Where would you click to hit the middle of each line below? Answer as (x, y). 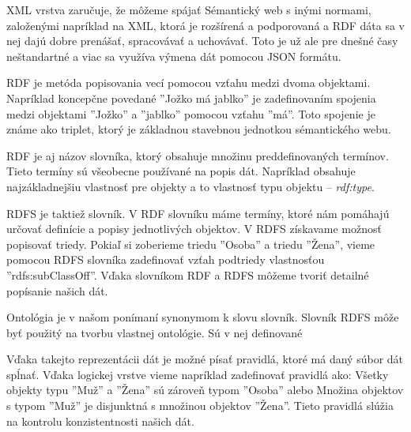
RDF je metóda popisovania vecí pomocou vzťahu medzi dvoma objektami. (189, 83)
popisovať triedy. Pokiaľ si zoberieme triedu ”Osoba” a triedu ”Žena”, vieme (191, 244)
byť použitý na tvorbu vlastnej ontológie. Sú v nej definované (155, 332)
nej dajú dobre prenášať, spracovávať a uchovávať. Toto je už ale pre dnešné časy (202, 41)
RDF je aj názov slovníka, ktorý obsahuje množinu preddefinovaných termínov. (198, 155)
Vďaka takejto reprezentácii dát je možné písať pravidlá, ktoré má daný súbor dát (205, 359)
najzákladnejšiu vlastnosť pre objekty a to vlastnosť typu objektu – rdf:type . (190, 186)
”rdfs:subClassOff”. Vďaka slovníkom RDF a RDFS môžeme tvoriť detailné (188, 274)
